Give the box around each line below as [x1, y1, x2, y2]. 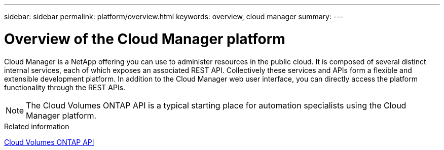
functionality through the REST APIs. [4, 83, 126, 92]
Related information [4, 122, 69, 131]
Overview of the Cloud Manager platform [4, 30, 285, 48]
